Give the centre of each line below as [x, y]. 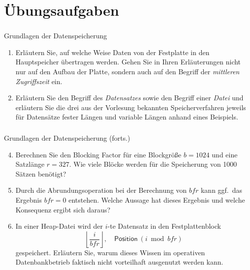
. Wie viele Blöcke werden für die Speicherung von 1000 [153, 164]
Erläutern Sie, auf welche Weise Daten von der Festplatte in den [112, 52]
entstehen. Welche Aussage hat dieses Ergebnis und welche [157, 199]
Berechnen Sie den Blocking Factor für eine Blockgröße [98, 154]
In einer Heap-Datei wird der [59, 226]
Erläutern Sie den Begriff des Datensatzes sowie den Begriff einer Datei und [129, 98]
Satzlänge [30, 164]
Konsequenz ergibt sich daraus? [63, 209]
